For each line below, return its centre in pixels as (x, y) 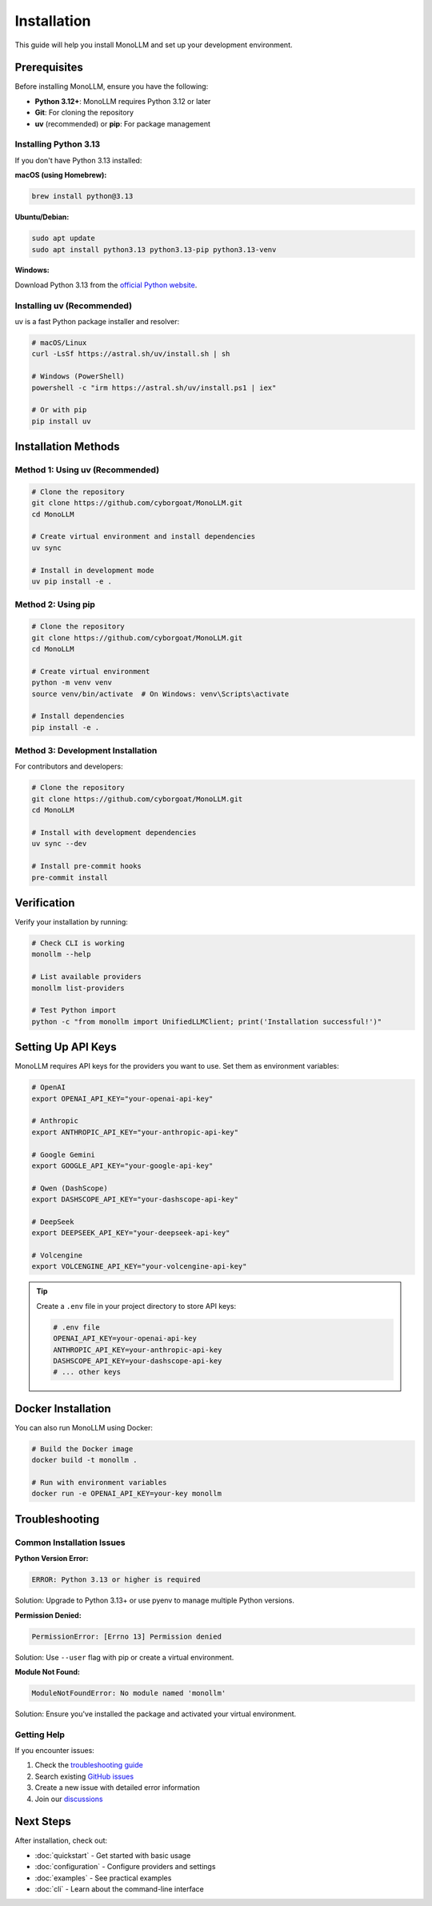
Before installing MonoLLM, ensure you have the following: (112, 86)
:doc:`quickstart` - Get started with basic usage (113, 1855)
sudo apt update (64, 239)
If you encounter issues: (55, 1751)
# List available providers (86, 977)
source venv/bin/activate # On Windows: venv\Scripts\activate (160, 694)
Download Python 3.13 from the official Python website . (106, 285)
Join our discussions (69, 1799)
